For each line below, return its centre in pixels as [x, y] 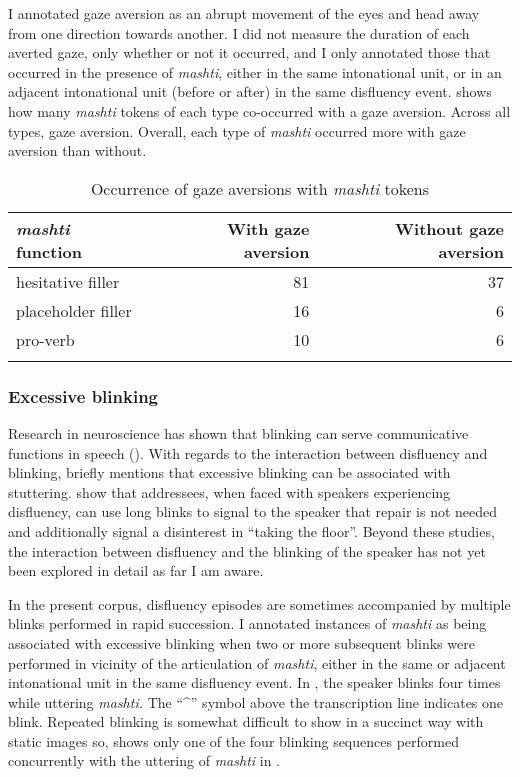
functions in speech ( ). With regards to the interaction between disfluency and [248, 452]
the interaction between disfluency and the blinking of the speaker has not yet [247, 550]
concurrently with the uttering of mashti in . [144, 760]
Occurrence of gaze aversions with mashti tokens [260, 188]
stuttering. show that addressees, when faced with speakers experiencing [229, 491]
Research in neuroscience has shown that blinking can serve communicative [238, 432]
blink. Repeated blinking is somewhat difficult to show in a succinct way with [246, 721]
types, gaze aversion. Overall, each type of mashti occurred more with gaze [237, 130]
